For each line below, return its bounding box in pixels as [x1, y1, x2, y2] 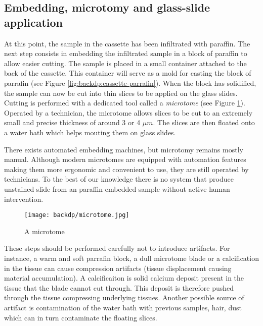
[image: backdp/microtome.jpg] [24, 211, 129, 219]
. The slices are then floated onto [153, 117, 255, 128]
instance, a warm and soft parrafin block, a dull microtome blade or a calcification [4, 252, 259, 263]
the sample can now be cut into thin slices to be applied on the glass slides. [4, 87, 238, 98]
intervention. [4, 193, 43, 204]
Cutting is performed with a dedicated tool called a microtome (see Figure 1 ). [4, 97, 245, 108]
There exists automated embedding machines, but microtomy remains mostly [4, 144, 243, 154]
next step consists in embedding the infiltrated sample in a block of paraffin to [4, 48, 247, 59]
